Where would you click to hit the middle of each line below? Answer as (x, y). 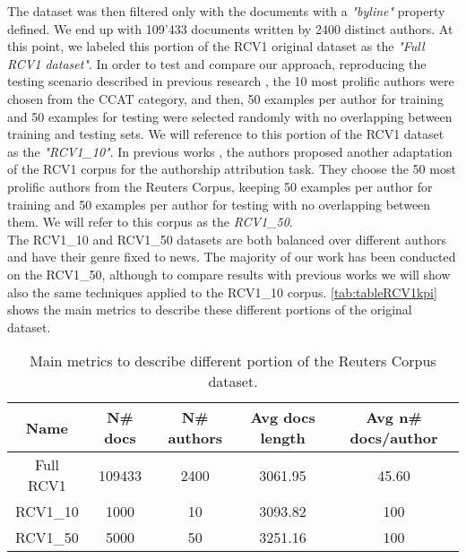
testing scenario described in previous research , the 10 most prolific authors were (231, 81)
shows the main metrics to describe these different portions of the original (210, 310)
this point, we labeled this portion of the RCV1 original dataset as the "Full (216, 46)
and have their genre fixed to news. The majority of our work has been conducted (232, 257)
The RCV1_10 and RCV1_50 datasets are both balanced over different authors (227, 239)
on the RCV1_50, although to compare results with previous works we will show (229, 274)
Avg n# (394, 417)
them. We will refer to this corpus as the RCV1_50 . (150, 222)
